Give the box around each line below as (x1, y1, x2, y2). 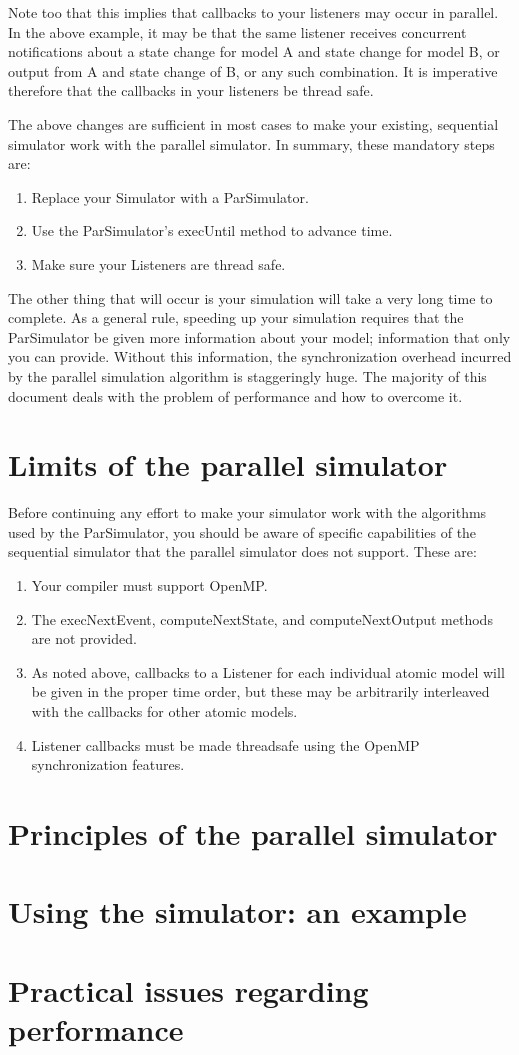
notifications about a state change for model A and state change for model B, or (8, 41, 500, 62)
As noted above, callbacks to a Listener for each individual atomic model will (31, 661, 505, 682)
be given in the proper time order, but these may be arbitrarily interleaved (31, 681, 490, 702)
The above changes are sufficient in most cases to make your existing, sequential (8, 113, 499, 134)
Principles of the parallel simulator (8, 812, 498, 853)
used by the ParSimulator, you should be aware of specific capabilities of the (8, 521, 477, 542)
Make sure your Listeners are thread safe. (31, 253, 286, 274)
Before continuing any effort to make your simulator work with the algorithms (8, 502, 487, 523)
